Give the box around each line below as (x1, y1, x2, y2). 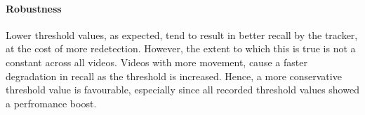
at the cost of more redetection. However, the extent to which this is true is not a (6, 41, 356, 56)
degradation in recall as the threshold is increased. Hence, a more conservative (6, 68, 342, 83)
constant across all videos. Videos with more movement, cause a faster (6, 54, 307, 69)
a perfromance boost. (6, 95, 97, 110)
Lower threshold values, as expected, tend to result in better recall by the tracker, (6, 27, 358, 42)
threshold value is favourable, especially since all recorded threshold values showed (6, 82, 359, 97)
